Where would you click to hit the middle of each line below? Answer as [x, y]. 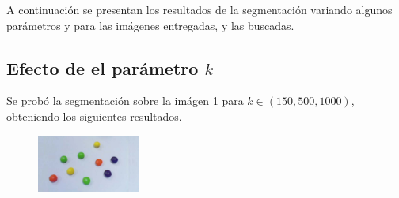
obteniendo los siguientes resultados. [94, 116]
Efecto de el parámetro [103, 67]
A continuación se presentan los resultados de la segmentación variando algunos [199, 9]
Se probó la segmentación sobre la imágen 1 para [125, 101]
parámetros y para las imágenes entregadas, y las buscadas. [150, 25]
